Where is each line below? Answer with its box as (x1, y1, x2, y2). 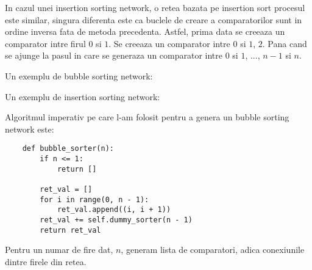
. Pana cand (262, 37, 307, 49)
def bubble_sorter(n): (22, 144, 114, 153)
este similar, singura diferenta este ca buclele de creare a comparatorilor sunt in (5, 13, 302, 26)
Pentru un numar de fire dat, (5, 243, 113, 256)
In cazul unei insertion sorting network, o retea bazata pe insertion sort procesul (5, 1, 305, 13)
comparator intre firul (5, 37, 86, 49)
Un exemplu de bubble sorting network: (5, 69, 153, 82)
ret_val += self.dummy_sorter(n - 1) (40, 215, 193, 224)
